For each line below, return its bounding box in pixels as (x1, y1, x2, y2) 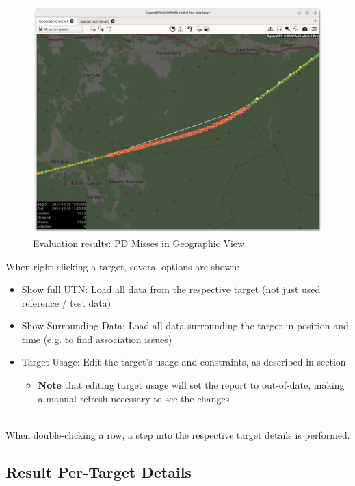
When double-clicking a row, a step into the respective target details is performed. (5, 427, 350, 442)
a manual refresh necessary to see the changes (38, 391, 230, 405)
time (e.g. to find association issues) (21, 331, 172, 346)
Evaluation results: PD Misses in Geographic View (33, 235, 245, 250)
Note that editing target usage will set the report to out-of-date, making (38, 378, 345, 392)
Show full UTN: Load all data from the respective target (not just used (21, 282, 321, 296)
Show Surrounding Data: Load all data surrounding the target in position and (21, 318, 349, 333)
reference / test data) (21, 295, 111, 309)
